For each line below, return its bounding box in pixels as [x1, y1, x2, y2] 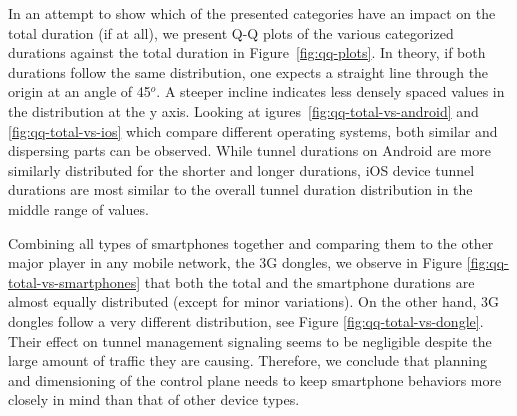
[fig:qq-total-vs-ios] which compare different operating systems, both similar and [8, 120, 498, 141]
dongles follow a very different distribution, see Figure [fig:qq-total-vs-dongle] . [8, 310, 484, 331]
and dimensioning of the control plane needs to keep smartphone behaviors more [8, 369, 502, 390]
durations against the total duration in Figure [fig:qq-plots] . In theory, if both [8, 42, 486, 63]
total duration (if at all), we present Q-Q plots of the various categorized [8, 22, 454, 43]
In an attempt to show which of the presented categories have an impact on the [8, 3, 496, 23]
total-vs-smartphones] [8, 271, 141, 292]
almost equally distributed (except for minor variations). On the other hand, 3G [8, 291, 499, 312]
